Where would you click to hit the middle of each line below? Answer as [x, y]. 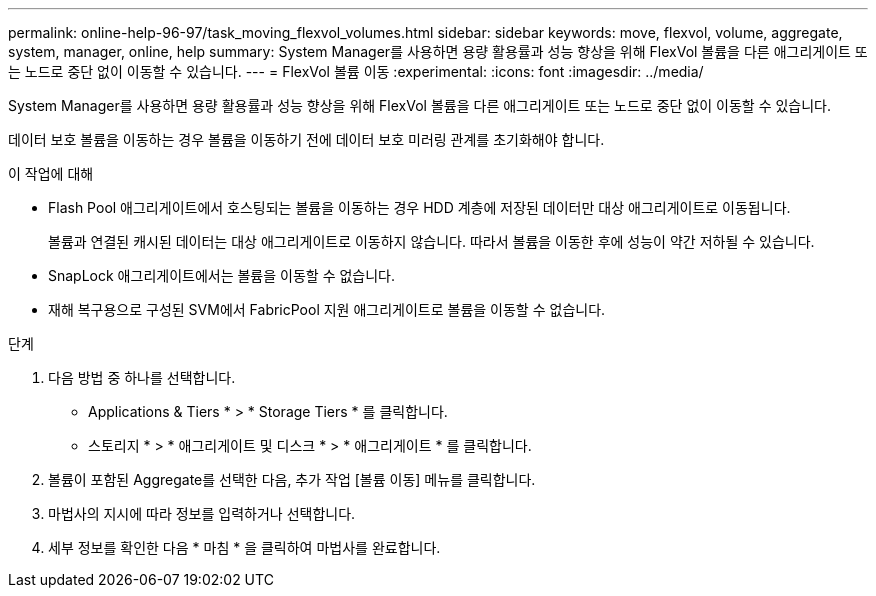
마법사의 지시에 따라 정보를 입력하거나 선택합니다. [202, 513]
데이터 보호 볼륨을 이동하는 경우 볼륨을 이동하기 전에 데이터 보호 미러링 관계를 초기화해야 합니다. [306, 139]
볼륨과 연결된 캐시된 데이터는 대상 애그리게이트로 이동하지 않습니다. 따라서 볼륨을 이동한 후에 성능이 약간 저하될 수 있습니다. [431, 241]
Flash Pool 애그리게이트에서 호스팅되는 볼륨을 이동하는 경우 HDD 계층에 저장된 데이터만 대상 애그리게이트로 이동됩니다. [419, 207]
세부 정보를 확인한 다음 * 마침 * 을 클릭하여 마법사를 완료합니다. [244, 547]
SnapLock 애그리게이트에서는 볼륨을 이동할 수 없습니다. [221, 275]
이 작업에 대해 [51, 173]
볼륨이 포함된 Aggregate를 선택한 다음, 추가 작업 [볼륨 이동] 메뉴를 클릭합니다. [292, 479]
